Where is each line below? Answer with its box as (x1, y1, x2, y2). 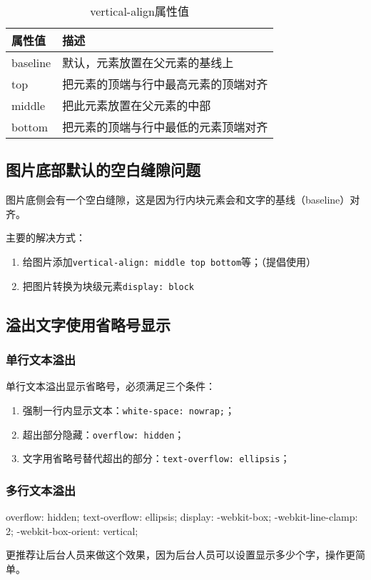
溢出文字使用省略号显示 (6, 313, 171, 335)
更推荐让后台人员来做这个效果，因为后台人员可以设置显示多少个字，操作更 (6, 547, 355, 562)
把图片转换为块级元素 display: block (22, 278, 195, 293)
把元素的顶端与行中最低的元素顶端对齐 (62, 119, 268, 135)
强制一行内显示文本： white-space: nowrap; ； (22, 402, 235, 417)
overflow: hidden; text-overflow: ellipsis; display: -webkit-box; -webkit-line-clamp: (6, 509, 358, 524)
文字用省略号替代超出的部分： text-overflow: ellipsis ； (22, 451, 290, 466)
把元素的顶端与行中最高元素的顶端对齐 (62, 76, 268, 92)
